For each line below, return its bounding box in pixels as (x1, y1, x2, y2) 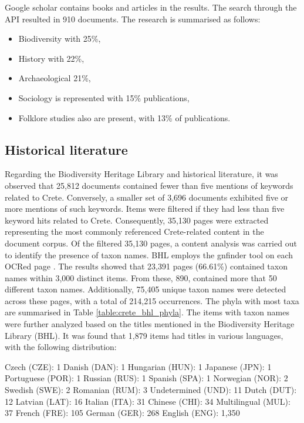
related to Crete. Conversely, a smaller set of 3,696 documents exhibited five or (5, 191, 289, 203)
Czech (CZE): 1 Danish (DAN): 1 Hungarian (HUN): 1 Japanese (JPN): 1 (5, 360, 272, 372)
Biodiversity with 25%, (18, 32, 101, 45)
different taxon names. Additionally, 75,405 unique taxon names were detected (5, 283, 286, 295)
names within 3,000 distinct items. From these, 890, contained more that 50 (5, 271, 277, 284)
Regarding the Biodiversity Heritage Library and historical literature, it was (5, 168, 278, 180)
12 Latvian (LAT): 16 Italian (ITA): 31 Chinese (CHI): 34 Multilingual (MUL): (5, 395, 291, 407)
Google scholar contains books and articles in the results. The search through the (5, 1, 297, 13)
